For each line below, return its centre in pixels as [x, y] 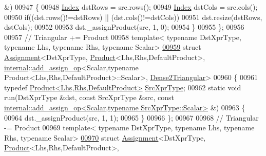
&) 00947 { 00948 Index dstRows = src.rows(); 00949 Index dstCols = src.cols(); [131, 7]
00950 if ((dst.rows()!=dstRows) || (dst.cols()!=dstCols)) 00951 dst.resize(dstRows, [133, 17]
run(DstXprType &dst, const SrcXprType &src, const [89, 97]
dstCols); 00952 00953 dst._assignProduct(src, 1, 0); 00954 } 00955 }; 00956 [124, 27]
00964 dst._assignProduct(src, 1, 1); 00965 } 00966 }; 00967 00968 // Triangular [131, 117]
